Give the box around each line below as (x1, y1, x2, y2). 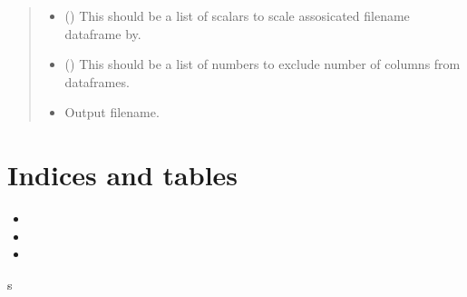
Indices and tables (7, 156, 238, 193)
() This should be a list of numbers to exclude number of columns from (64, 54, 461, 74)
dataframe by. (64, 24, 141, 43)
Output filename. (64, 103, 160, 122)
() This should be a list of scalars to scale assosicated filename (64, 6, 410, 25)
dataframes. (64, 72, 130, 91)
